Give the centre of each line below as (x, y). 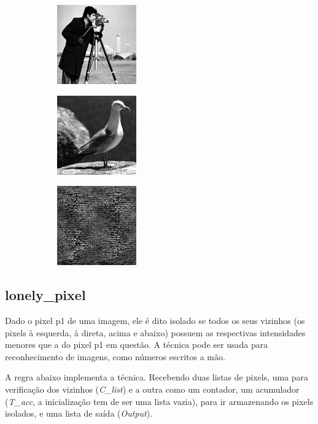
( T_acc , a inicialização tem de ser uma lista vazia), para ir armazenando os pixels (159, 401)
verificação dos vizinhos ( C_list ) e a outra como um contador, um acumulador (152, 389)
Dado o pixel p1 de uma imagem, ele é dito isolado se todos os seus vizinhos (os (155, 320)
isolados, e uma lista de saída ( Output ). (79, 413)
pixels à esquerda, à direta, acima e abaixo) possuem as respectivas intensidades (155, 332)
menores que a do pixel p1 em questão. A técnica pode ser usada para (137, 345)
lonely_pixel (45, 295)
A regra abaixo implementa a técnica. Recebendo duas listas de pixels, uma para (157, 377)
